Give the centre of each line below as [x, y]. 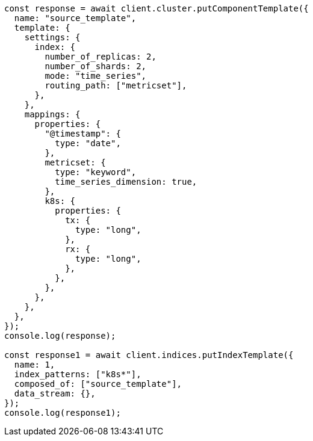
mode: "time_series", [96, 76]
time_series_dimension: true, [126, 182]
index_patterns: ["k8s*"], [78, 374]
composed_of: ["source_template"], [98, 384]
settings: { [52, 37]
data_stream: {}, [55, 393]
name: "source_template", [75, 18]
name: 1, [35, 365]
